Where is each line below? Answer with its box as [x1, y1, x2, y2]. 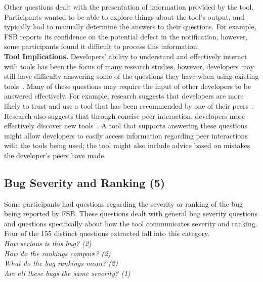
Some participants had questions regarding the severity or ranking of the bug [4, 198, 243, 209]
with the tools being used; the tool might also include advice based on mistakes [4, 140, 250, 151]
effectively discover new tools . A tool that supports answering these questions [4, 120, 247, 131]
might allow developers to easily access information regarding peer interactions [4, 130, 248, 140]
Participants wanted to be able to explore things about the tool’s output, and [4, 11, 244, 22]
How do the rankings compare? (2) [4, 248, 111, 258]
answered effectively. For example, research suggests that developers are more [4, 90, 244, 101]
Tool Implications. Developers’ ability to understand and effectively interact [4, 51, 247, 61]
